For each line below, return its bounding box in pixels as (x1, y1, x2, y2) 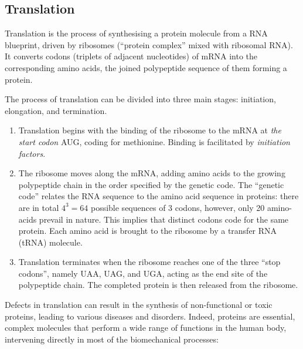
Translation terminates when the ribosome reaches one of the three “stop (18, 256, 281, 268)
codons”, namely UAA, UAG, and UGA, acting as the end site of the (18, 267, 268, 279)
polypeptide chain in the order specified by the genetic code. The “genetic (18, 178, 284, 190)
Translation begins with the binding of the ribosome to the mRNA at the (18, 124, 281, 136)
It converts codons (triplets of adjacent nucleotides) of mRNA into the (5, 50, 258, 62)
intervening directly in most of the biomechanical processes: (5, 333, 219, 345)
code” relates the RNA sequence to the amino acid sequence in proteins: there (18, 190, 299, 202)
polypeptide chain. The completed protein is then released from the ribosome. (18, 278, 298, 291)
